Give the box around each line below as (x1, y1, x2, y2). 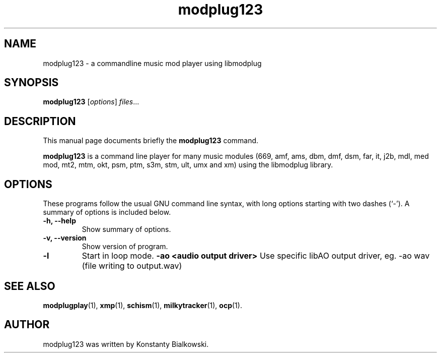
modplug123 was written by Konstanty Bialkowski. (43, 339, 209, 348)
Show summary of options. (82, 225, 171, 234)
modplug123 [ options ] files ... (43, 97, 139, 106)
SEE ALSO (4, 279, 55, 292)
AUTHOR (4, 318, 50, 331)
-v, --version (43, 233, 87, 243)
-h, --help (43, 216, 76, 225)
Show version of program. (82, 242, 168, 251)
